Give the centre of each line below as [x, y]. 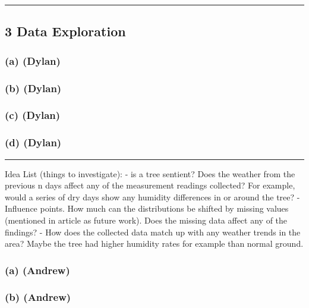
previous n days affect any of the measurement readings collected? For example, [150, 185]
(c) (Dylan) [33, 115]
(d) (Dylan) [33, 142]
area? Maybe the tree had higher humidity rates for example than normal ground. [154, 243]
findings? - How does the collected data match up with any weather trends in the [153, 232]
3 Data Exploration [65, 31]
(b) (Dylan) [33, 88]
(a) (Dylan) [33, 60]
